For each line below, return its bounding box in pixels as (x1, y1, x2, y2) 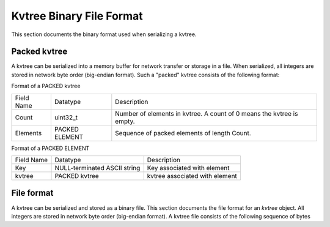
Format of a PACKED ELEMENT (11, 144, 90, 152)
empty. (115, 117, 135, 125)
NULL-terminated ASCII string (54, 164, 141, 173)
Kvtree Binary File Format (11, 9, 143, 23)
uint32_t (54, 113, 78, 122)
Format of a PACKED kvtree (11, 83, 81, 90)
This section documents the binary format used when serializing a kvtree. (11, 31, 197, 38)
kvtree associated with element (147, 172, 238, 180)
